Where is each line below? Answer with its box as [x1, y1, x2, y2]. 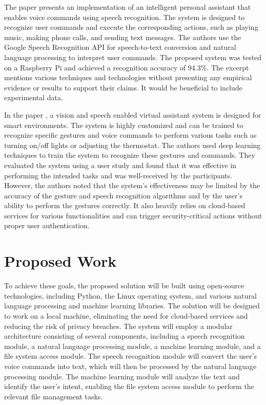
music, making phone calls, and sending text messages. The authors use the [4, 31, 241, 42]
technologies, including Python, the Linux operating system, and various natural [4, 290, 257, 301]
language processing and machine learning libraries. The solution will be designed [4, 300, 260, 311]
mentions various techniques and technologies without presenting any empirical [4, 72, 252, 83]
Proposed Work [4, 250, 117, 271]
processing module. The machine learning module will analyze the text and [4, 371, 240, 381]
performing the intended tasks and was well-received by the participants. [4, 170, 232, 180]
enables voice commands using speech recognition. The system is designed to [4, 11, 245, 22]
